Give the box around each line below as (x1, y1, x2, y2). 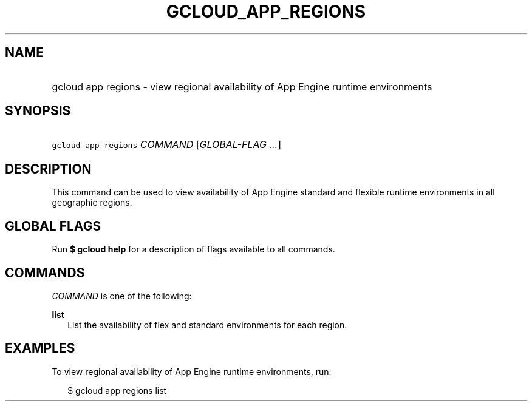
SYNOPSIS (5, 103, 71, 119)
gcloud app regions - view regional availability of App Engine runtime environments (52, 80, 432, 93)
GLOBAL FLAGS (5, 218, 101, 234)
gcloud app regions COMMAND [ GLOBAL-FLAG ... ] (52, 138, 281, 151)
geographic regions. (52, 197, 132, 208)
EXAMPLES (5, 340, 75, 356)
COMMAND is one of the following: (52, 290, 192, 301)
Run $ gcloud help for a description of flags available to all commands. (52, 244, 335, 255)
